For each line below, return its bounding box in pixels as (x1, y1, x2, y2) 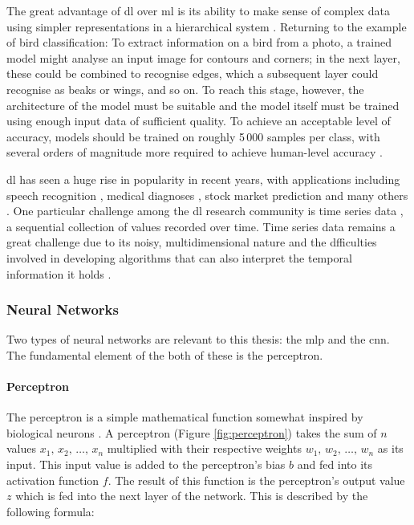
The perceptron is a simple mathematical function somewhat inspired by (6, 409, 363, 425)
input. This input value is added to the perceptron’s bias (6, 456, 286, 473)
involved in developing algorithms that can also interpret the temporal (6, 249, 352, 266)
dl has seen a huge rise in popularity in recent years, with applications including (6, 170, 400, 187)
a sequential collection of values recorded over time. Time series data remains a (6, 218, 396, 234)
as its (377, 440, 404, 457)
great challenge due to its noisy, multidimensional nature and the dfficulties (6, 234, 377, 250)
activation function (6, 471, 99, 488)
